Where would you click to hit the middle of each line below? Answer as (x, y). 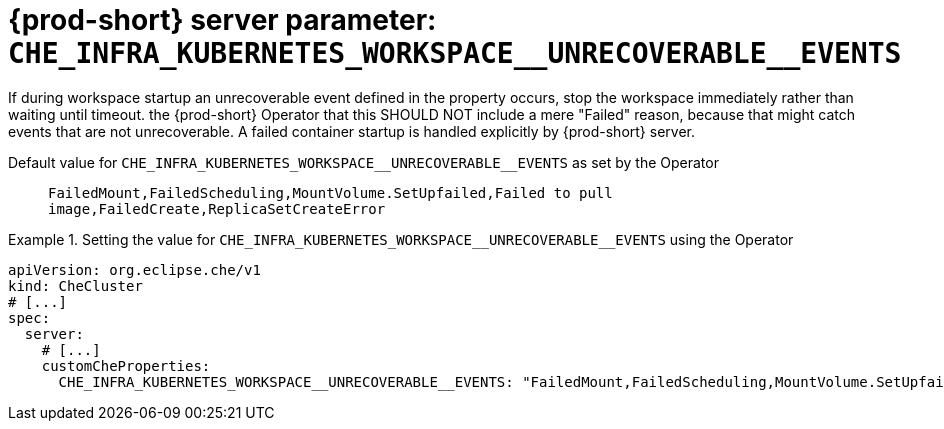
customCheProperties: (126, 365)
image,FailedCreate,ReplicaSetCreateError (217, 208)
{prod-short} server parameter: (222, 20)
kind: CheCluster (75, 285)
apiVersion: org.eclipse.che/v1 (134, 269)
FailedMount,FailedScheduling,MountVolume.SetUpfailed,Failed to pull (330, 192)
